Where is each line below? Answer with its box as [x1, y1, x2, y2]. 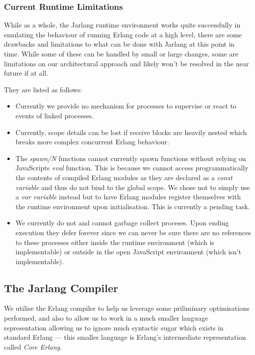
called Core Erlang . [4, 341, 62, 352]
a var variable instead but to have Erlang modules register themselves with [15, 191, 241, 202]
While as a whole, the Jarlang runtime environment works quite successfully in [4, 20, 241, 30]
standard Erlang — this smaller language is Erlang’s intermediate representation [4, 332, 246, 342]
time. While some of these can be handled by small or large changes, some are [4, 49, 238, 58]
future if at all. [4, 68, 49, 78]
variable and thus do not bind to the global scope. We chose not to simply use [15, 182, 250, 192]
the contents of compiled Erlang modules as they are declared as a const [15, 172, 232, 182]
